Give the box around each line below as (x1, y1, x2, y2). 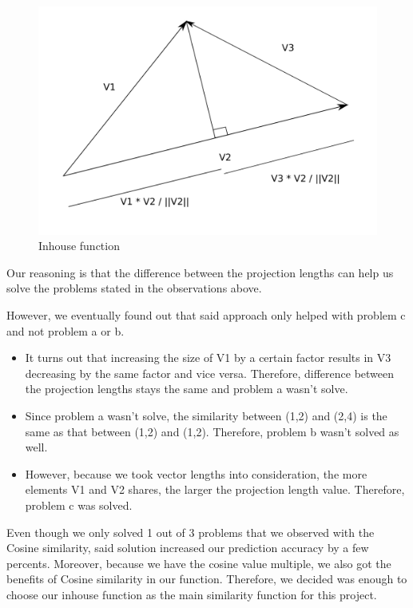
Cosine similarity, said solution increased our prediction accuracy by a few (6, 539, 369, 556)
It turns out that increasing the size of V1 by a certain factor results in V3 (25, 349, 391, 366)
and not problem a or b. (6, 322, 125, 339)
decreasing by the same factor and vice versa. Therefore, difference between (25, 364, 395, 381)
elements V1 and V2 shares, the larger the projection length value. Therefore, (25, 481, 405, 498)
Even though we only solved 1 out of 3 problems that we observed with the (6, 523, 375, 540)
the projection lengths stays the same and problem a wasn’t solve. (25, 380, 348, 397)
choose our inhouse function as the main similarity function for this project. (6, 586, 377, 602)
